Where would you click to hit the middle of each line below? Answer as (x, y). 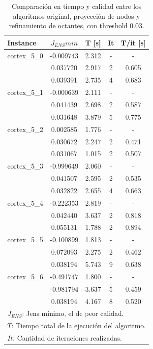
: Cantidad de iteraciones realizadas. (67, 338)
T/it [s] (133, 42)
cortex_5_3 (25, 166)
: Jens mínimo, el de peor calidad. (73, 313)
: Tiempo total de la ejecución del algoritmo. (79, 326)
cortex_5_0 (25, 55)
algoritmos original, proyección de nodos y (76, 16)
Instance (22, 42)
